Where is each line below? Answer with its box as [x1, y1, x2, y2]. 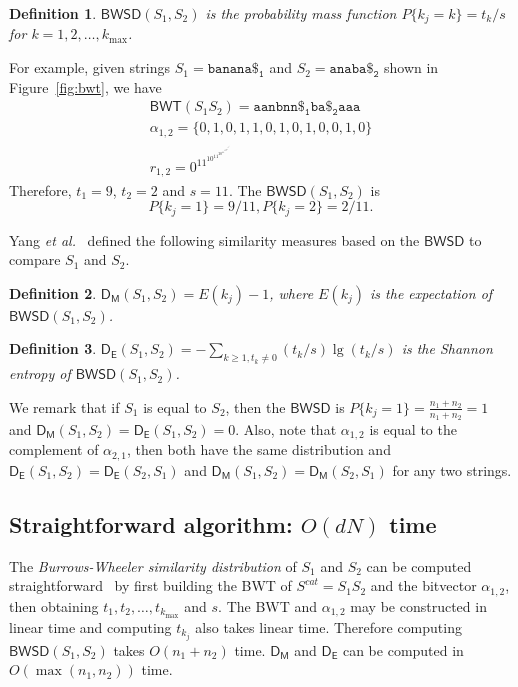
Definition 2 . [9, 282, 97, 303]
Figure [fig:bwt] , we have [9, 76, 162, 97]
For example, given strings [9, 57, 171, 78]
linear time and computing [9, 616, 172, 637]
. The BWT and [218, 595, 318, 616]
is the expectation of [370, 282, 493, 303]
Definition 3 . [9, 338, 97, 359]
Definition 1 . [9, 3, 97, 23]
